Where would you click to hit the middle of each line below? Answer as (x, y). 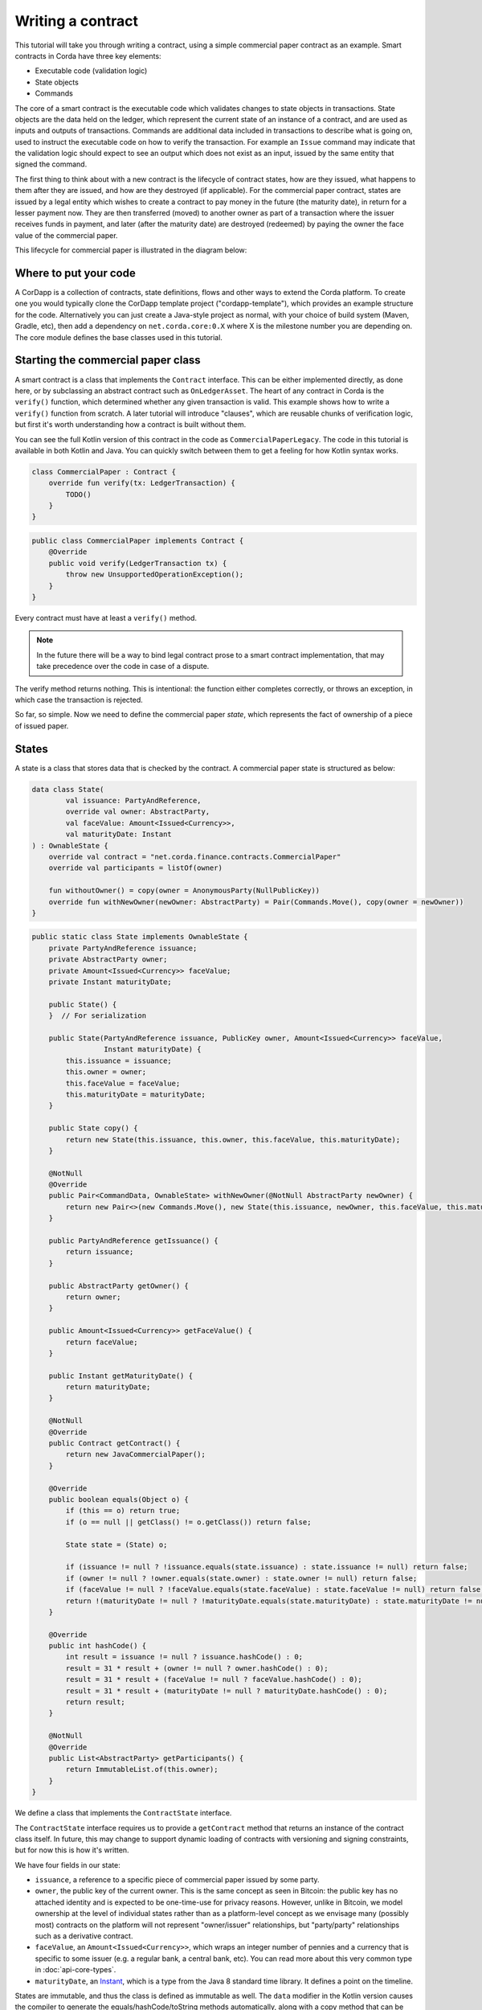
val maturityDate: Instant (118, 835)
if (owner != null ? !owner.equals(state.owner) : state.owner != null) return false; (241, 1578)
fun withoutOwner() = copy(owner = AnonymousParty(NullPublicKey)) (184, 891)
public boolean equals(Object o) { (118, 1499)
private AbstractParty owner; (108, 960)
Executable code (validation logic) (91, 71)
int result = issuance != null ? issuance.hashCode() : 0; (184, 1657)
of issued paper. (42, 726)
